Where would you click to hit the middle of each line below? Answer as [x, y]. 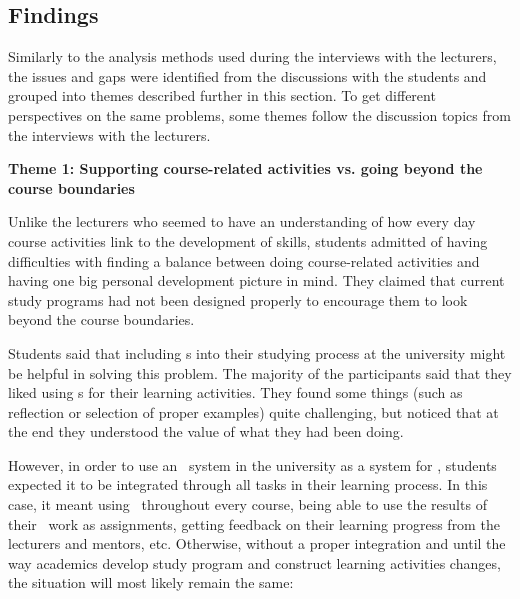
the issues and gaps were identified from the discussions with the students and [247, 75]
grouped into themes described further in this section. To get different [222, 95]
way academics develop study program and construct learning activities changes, [254, 562]
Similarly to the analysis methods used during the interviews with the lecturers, [252, 56]
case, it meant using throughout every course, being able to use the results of [247, 504]
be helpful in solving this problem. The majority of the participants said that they [260, 372]
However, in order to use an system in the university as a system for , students [252, 464]
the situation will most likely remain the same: [151, 582]
